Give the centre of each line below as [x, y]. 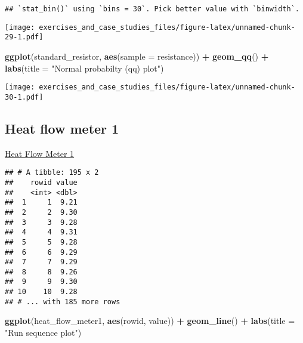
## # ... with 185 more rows [63, 302]
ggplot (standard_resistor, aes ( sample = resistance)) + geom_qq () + [137, 56]
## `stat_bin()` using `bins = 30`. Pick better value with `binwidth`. [152, 9]
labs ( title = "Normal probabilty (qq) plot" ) [84, 68]
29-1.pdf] [24, 37]
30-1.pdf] [24, 97]
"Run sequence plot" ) [43, 333]
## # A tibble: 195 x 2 [52, 173]
